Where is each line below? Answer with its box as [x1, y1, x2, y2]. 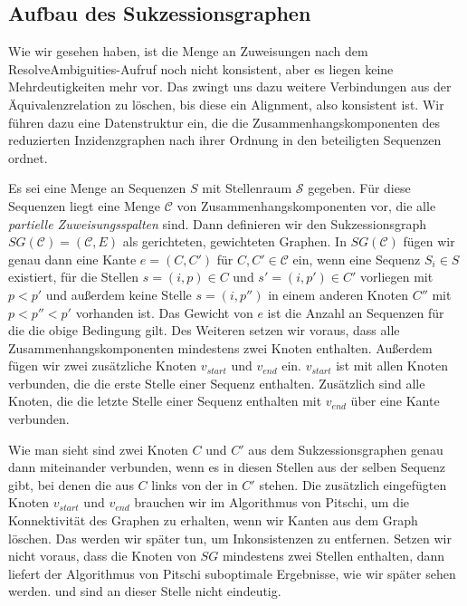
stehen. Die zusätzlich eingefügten [259, 475, 447, 494]
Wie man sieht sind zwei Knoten [8, 439, 188, 458]
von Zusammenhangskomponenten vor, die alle [176, 196, 436, 215]
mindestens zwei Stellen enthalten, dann [222, 546, 445, 565]
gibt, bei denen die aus [8, 475, 134, 494]
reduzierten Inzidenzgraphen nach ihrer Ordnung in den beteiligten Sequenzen [8, 130, 442, 149]
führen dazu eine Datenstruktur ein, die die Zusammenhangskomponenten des [8, 112, 441, 131]
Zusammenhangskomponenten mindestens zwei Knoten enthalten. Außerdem [8, 338, 433, 357]
